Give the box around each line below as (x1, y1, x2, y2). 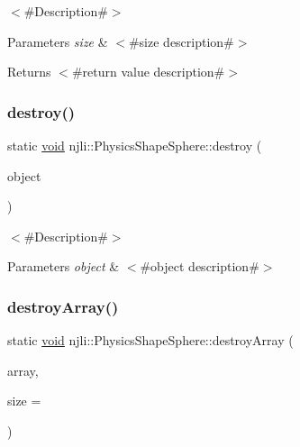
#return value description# (71, 62, 225, 81)
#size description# (128, 32, 234, 50)
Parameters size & (7, 32, 108, 50)
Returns (7, 62, 51, 81)
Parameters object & (7, 257, 120, 276)
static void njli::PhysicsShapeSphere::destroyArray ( (7, 331, 294, 350)
